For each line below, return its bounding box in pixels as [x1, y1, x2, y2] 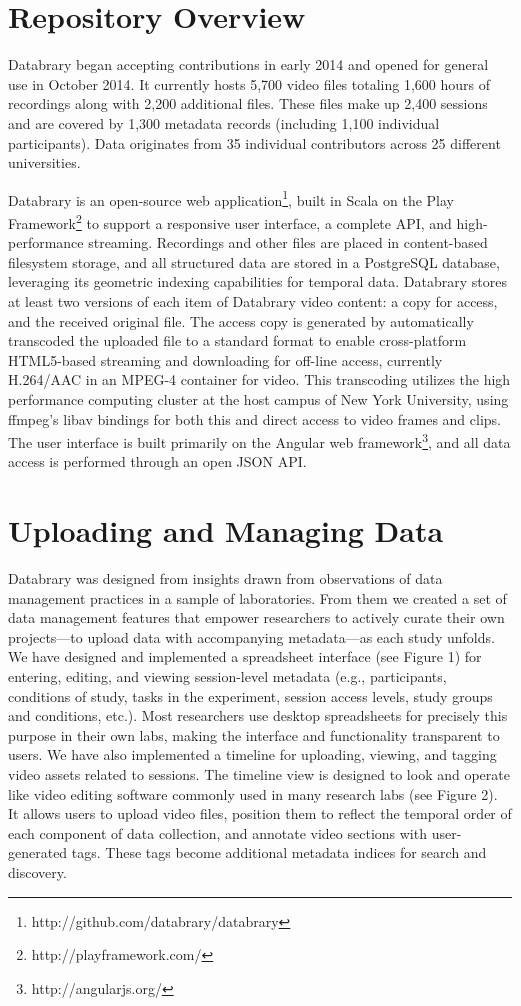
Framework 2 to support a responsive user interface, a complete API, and [8, 209, 452, 233]
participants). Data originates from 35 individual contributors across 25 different [8, 132, 501, 153]
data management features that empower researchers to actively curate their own [8, 607, 505, 628]
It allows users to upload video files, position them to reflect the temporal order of [8, 803, 512, 824]
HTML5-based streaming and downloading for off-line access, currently [8, 349, 443, 370]
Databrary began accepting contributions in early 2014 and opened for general [8, 54, 489, 75]
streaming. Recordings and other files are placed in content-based [88, 232, 488, 253]
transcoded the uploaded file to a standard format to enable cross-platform [8, 330, 467, 351]
